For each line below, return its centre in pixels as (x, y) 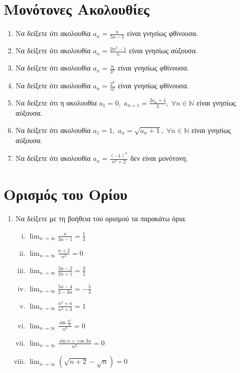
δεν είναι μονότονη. (159, 158)
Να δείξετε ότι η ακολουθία (56, 102)
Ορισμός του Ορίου (66, 194)
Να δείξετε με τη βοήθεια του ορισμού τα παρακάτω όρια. (101, 218)
